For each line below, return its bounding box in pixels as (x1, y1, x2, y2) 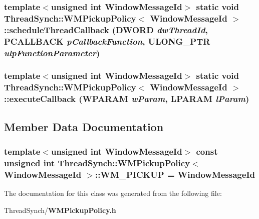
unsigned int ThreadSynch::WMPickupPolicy (4, 156, 190, 169)
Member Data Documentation (4, 119, 164, 134)
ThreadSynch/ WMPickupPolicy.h (4, 204, 116, 215)
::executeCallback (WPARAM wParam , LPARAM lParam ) (4, 92, 249, 105)
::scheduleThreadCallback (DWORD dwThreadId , (4, 23, 208, 36)
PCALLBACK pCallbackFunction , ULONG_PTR (4, 35, 210, 47)
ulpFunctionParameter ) (4, 46, 100, 59)
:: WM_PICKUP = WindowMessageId (95, 168, 255, 180)
